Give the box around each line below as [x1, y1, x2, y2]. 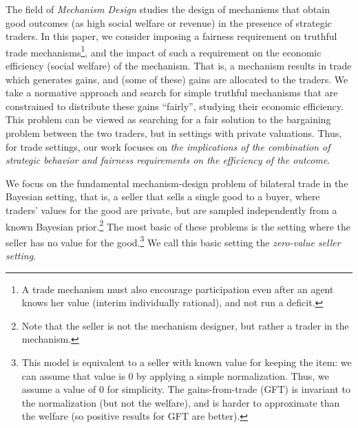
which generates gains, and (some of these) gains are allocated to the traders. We [6, 72, 348, 86]
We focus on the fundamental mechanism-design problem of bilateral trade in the [6, 175, 348, 190]
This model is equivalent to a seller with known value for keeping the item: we [21, 355, 352, 370]
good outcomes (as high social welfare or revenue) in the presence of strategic [6, 15, 332, 30]
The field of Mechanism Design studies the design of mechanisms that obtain [6, 2, 330, 16]
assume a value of [21, 382, 96, 396]
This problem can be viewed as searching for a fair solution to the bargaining [6, 112, 331, 127]
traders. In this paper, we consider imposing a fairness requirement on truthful [6, 29, 337, 43]
